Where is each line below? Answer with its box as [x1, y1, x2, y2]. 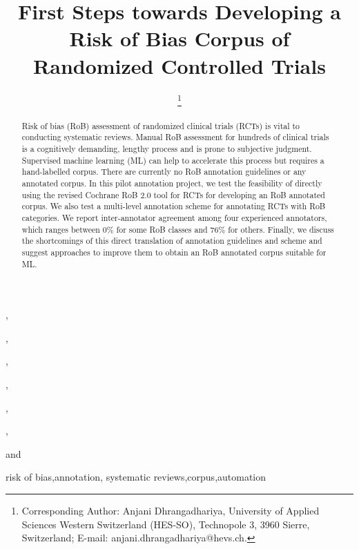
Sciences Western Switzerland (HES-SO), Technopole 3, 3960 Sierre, [21, 517, 310, 531]
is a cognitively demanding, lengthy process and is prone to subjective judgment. [21, 142, 312, 154]
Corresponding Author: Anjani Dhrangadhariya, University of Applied [21, 503, 320, 517]
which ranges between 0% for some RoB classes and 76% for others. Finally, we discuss [21, 223, 334, 235]
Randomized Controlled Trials [33, 51, 326, 79]
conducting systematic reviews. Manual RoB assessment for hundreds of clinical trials [21, 131, 329, 143]
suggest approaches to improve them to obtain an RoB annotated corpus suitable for [21, 246, 327, 258]
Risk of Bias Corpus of [69, 24, 290, 52]
